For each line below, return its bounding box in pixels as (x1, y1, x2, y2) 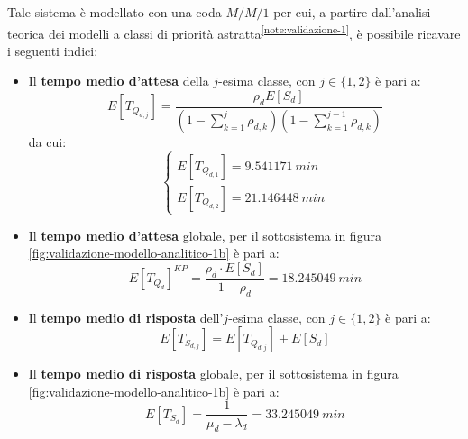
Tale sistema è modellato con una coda (7, 3, 222, 21)
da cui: (28, 132, 67, 151)
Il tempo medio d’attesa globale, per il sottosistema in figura (28, 225, 381, 244)
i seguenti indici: (7, 41, 98, 59)
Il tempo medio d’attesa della (28, 71, 209, 90)
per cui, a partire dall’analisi (273, 3, 431, 21)
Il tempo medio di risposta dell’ (28, 307, 224, 326)
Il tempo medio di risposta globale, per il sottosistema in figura (28, 364, 399, 383)
